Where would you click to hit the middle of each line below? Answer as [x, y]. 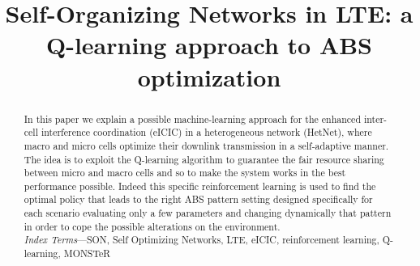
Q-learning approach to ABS [209, 45]
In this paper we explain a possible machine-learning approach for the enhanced [192, 118]
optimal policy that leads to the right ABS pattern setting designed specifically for [198, 199]
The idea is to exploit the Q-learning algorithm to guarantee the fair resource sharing [204, 159]
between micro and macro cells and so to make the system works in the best [185, 173]
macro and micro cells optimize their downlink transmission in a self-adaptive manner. [206, 145]
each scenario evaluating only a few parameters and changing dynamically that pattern [208, 213]
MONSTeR [87, 253]
